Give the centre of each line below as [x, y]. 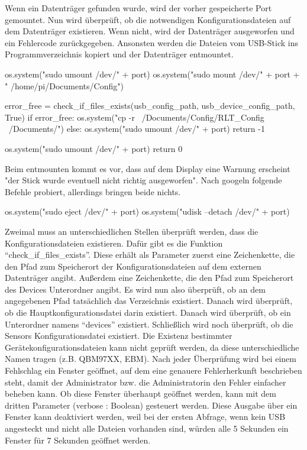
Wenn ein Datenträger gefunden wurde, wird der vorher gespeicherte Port [138, 8]
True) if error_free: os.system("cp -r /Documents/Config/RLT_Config [135, 117]
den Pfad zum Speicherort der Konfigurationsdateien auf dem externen [133, 266]
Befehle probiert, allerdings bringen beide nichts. [93, 191]
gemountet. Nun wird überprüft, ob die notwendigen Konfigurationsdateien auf [148, 19]
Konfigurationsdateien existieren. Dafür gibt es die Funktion [114, 243]
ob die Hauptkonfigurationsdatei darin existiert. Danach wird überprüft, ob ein [148, 313]
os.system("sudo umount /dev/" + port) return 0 [94, 148]
